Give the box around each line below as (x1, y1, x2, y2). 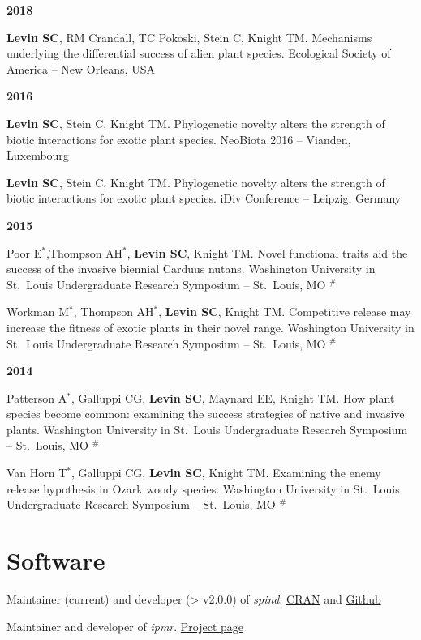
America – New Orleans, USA (6, 60, 155, 77)
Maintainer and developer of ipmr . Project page (6, 617, 244, 634)
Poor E (6, 244, 42, 261)
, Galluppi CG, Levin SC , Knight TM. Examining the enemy (71, 464, 381, 481)
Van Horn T (6, 464, 67, 481)
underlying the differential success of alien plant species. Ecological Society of (6, 45, 391, 62)
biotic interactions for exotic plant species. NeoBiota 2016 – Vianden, (6, 130, 351, 147)
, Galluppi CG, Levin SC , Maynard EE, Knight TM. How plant (71, 389, 395, 406)
